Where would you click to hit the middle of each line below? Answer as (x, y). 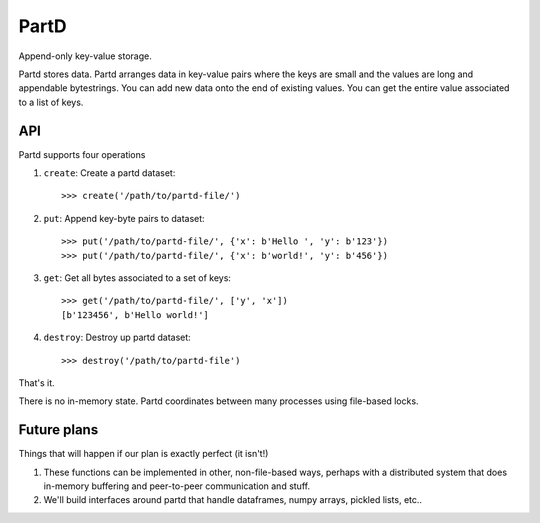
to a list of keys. (51, 102)
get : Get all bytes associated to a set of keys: (137, 277)
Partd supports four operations (82, 154)
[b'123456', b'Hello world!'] (135, 314)
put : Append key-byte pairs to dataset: (124, 218)
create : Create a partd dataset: (109, 173)
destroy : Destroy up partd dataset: (117, 337)
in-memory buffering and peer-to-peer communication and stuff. (176, 486)
